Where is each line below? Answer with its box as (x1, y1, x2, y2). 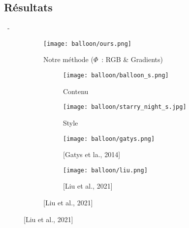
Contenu (63, 86, 89, 96)
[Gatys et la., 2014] (63, 149, 121, 160)
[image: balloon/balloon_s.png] (63, 72, 169, 79)
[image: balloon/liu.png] (63, 166, 148, 174)
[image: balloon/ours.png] (43, 40, 131, 47)
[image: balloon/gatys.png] (63, 135, 155, 142)
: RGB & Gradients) (101, 54, 163, 65)
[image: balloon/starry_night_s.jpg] (63, 103, 187, 111)
